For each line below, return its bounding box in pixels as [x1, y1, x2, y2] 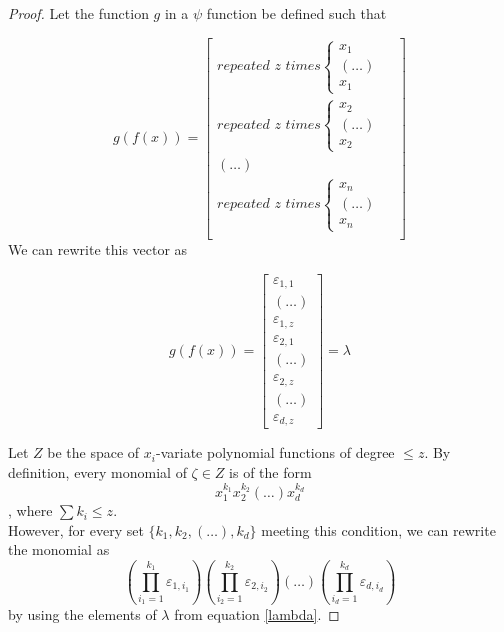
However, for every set [8, 519, 144, 540]
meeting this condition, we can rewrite [261, 519, 496, 540]
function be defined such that [206, 3, 387, 23]
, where [8, 500, 53, 521]
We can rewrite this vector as [8, 239, 188, 260]
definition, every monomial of [8, 461, 187, 482]
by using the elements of [8, 603, 157, 624]
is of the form [229, 461, 312, 482]
